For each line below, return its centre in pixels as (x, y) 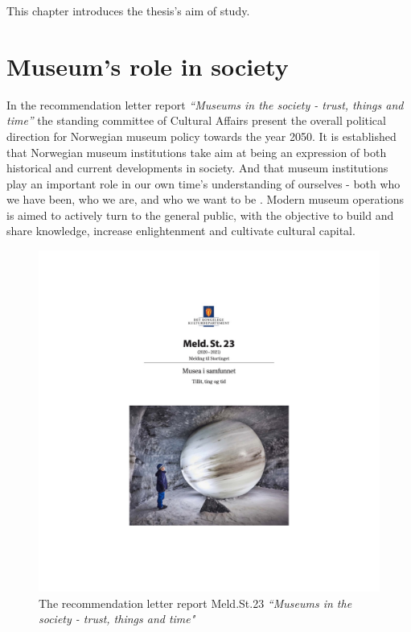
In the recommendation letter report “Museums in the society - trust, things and (205, 104)
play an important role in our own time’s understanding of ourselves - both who (203, 183)
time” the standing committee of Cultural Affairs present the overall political (196, 120)
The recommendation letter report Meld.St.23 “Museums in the (195, 603)
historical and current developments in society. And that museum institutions (197, 168)
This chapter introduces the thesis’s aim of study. (128, 10)
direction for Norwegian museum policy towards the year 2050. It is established (201, 136)
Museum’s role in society (148, 66)
